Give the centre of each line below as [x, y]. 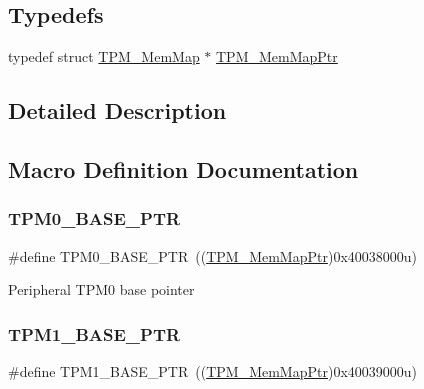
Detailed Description [117, 110]
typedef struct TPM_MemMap [104, 56]
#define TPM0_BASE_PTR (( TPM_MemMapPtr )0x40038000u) [213, 255]
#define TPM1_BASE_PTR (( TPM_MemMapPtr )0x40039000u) [213, 370]
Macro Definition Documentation [183, 168]
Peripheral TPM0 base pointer [101, 289]
